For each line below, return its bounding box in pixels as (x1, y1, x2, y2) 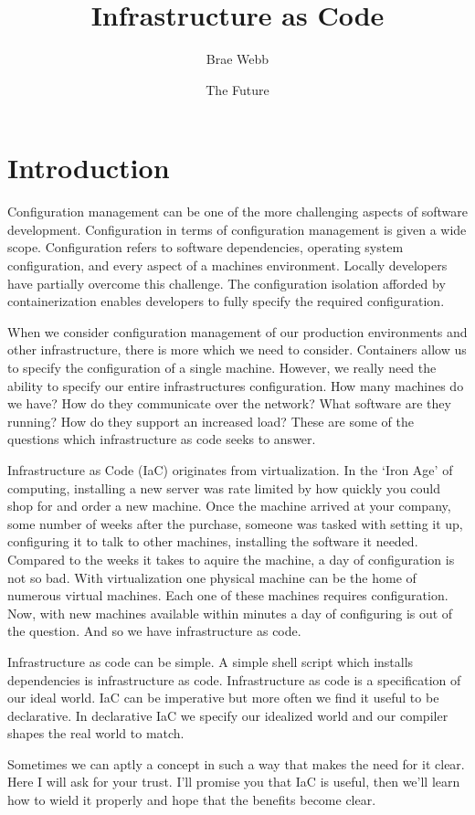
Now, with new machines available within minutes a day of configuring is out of (7, 603, 453, 622)
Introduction (7, 149, 170, 186)
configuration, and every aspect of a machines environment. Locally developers (7, 256, 448, 275)
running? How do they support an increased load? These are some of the (7, 411, 414, 430)
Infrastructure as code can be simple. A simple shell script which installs (7, 651, 414, 671)
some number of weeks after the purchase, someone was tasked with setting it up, (7, 513, 463, 533)
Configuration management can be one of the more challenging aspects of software (7, 202, 468, 221)
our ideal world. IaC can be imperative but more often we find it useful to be (7, 688, 439, 707)
